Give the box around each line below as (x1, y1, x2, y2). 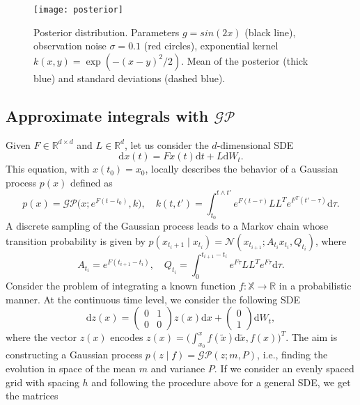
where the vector (6, 330, 77, 344)
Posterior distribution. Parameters (33, 24, 180, 39)
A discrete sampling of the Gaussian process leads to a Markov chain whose (6, 219, 329, 233)
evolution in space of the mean (6, 361, 136, 375)
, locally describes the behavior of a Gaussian (145, 161, 338, 176)
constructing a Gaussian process (6, 347, 143, 362)
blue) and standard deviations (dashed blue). (33, 70, 226, 85)
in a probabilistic (279, 278, 352, 293)
